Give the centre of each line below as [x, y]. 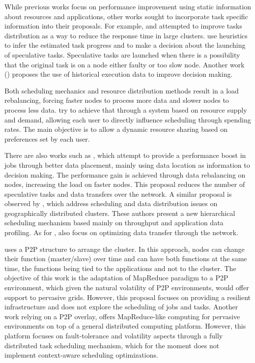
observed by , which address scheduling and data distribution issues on [111, 203]
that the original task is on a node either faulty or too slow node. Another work [125, 64]
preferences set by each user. [47, 138]
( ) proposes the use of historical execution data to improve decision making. [119, 74]
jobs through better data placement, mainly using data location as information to [127, 165]
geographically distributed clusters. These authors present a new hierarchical [120, 213]
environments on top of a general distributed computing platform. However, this [125, 326]
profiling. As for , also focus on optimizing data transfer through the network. [121, 232]
